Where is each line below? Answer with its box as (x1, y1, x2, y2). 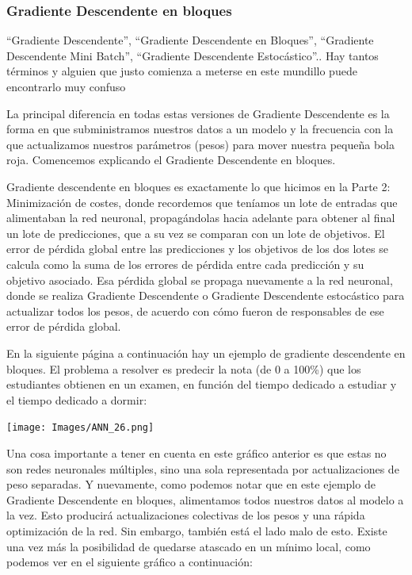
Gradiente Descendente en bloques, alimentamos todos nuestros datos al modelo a (6, 491, 404, 508)
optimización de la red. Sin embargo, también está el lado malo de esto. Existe (6, 522, 387, 539)
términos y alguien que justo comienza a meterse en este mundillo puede (6, 63, 357, 79)
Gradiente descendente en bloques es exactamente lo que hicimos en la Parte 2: (6, 178, 391, 194)
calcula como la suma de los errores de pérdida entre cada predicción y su (6, 255, 364, 272)
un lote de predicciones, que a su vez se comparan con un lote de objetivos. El (6, 224, 385, 241)
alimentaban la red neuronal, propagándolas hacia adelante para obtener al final (6, 209, 395, 226)
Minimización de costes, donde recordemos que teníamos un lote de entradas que (6, 194, 398, 210)
